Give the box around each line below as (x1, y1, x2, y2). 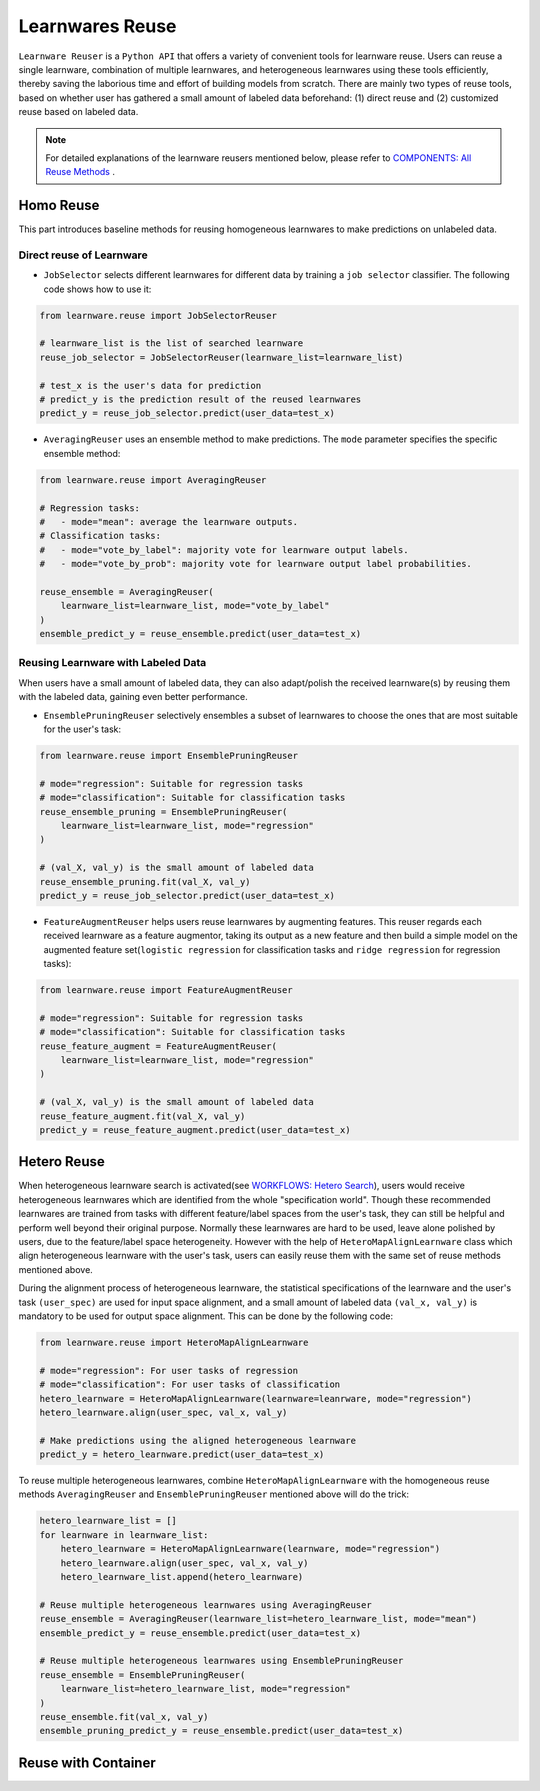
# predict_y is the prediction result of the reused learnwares (39, 394, 362, 405)
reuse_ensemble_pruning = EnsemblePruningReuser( (39, 806, 288, 817)
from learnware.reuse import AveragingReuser (39, 474, 267, 485)
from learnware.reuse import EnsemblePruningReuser (39, 750, 299, 761)
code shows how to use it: (43, 283, 152, 295)
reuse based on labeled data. (18, 106, 139, 118)
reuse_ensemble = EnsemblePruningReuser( (39, 1669, 246, 1680)
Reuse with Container (18, 1754, 156, 1771)
